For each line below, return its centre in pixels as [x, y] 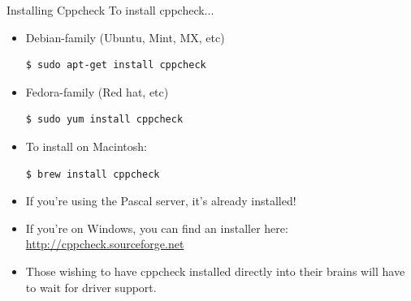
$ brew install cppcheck [93, 174]
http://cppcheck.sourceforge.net [105, 244]
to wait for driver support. [91, 287]
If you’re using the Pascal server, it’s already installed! [161, 201]
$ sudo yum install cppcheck [104, 120]
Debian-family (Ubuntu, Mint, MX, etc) [125, 37]
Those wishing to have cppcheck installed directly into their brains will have [215, 271]
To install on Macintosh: [86, 146]
